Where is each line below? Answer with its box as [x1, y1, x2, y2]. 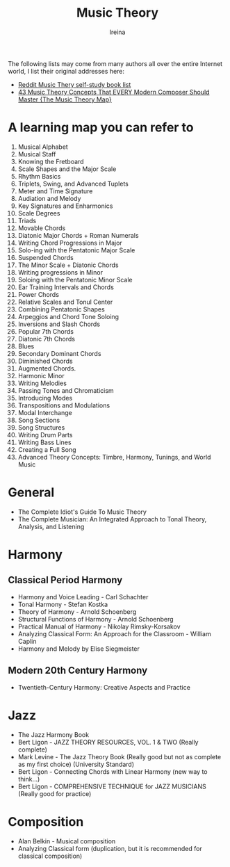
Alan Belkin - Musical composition [17, 836, 116, 845]
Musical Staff [17, 149, 56, 158]
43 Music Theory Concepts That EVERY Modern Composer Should [17, 88, 210, 96]
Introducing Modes [17, 394, 73, 402]
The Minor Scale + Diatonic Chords [17, 261, 119, 269]
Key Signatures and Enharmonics [17, 202, 113, 210]
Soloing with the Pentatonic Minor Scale [17, 275, 133, 284]
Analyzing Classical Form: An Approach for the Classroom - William [17, 629, 211, 638]
